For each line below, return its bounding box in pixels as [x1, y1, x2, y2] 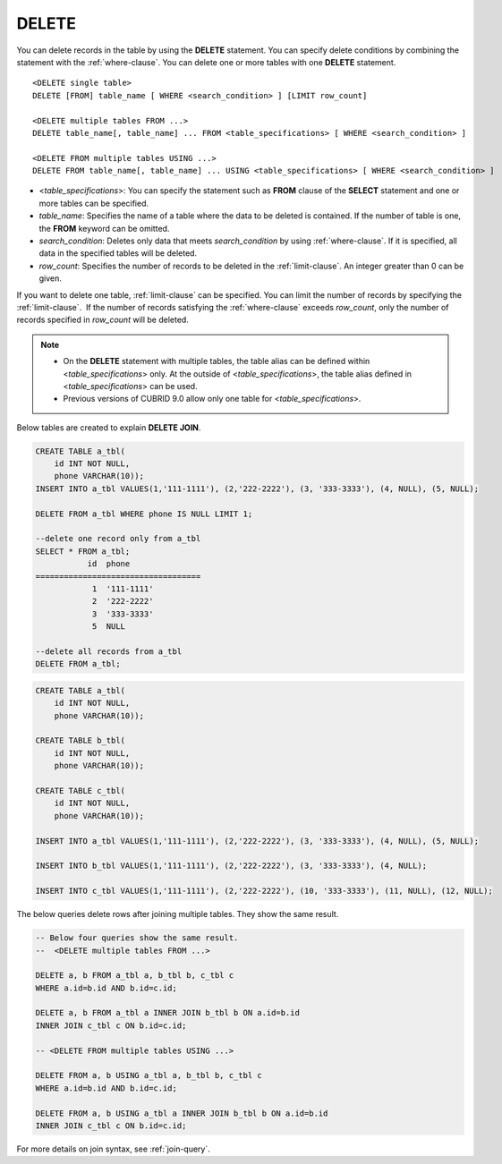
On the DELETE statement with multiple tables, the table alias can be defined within [63, 356, 370, 367]
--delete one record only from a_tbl [35, 533, 201, 544]
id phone [87, 559, 131, 569]
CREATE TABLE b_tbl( [35, 735, 125, 746]
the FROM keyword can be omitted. [38, 223, 170, 234]
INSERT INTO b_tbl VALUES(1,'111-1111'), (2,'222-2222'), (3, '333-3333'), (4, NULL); [35, 861, 428, 871]
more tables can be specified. [38, 198, 149, 208]
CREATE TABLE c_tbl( [35, 786, 125, 796]
